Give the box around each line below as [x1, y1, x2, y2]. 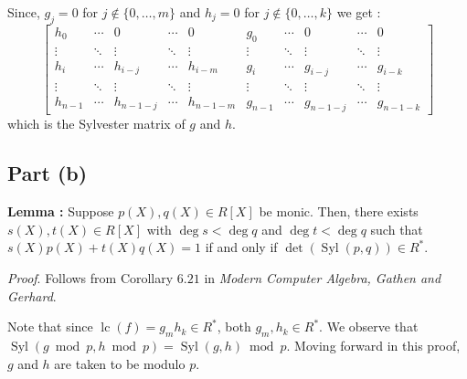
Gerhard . [7, 286, 57, 305]
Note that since [7, 317, 93, 336]
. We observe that [319, 317, 419, 336]
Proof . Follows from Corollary [7, 268, 174, 287]
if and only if [205, 237, 278, 257]
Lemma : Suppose [7, 202, 114, 221]
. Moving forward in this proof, [286, 335, 461, 354]
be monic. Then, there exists [259, 202, 419, 221]
